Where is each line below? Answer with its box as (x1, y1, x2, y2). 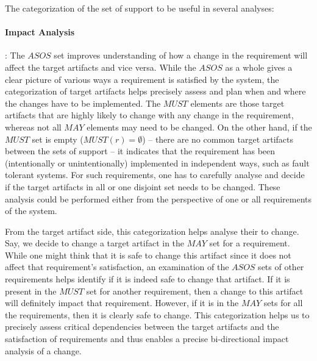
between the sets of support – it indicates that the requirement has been (5, 145, 276, 157)
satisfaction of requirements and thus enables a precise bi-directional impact (5, 332, 289, 345)
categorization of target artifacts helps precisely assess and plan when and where (5, 85, 306, 98)
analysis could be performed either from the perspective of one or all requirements (5, 192, 312, 205)
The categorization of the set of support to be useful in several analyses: (5, 2, 274, 14)
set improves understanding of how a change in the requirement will (54, 49, 308, 62)
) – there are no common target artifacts (142, 132, 294, 145)
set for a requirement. (209, 237, 290, 249)
